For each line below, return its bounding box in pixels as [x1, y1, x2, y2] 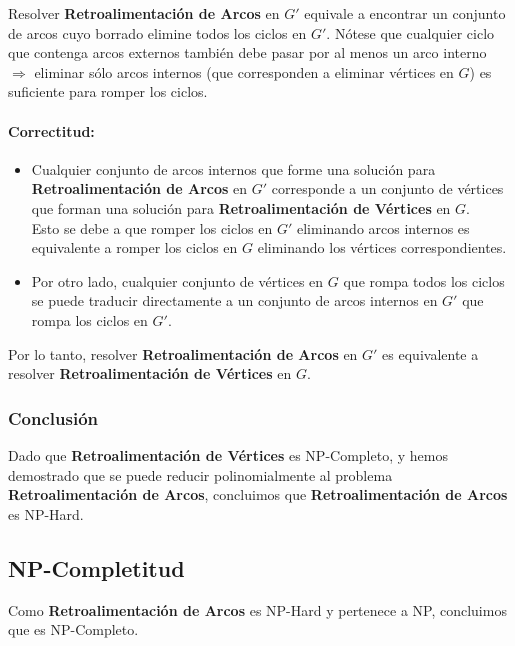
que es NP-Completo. [8, 619, 139, 640]
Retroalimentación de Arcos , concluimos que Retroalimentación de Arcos [8, 484, 508, 505]
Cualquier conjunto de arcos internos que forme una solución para [31, 158, 436, 179]
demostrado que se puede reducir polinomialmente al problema [8, 464, 393, 485]
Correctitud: [8, 120, 95, 141]
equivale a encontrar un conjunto [304, 3, 506, 23]
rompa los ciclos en [31, 309, 148, 330]
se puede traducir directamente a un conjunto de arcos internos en [31, 290, 438, 311]
